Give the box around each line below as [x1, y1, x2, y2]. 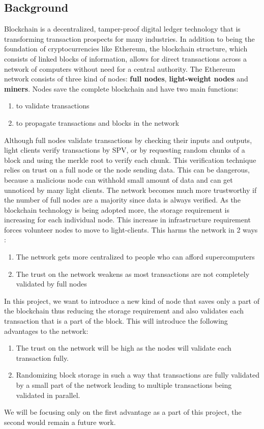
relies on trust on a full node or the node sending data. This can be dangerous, [4, 164, 250, 175]
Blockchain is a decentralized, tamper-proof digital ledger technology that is [4, 23, 241, 34]
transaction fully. [16, 352, 69, 363]
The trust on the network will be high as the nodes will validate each [16, 342, 231, 353]
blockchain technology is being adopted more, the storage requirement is [4, 204, 229, 215]
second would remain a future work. [4, 416, 116, 427]
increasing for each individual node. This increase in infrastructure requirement [4, 214, 251, 225]
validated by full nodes [16, 278, 87, 289]
